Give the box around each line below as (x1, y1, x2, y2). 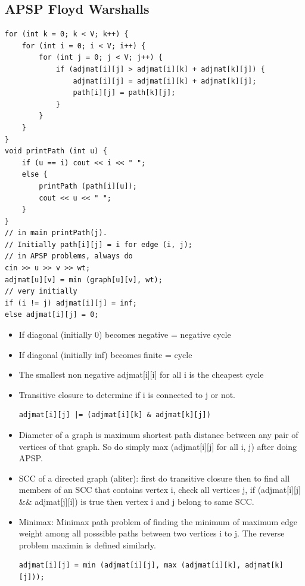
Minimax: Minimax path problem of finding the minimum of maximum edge (18, 515, 297, 528)
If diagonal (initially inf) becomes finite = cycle (18, 348, 192, 360)
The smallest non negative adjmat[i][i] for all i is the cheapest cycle (18, 368, 264, 381)
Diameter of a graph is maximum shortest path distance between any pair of (18, 428, 298, 441)
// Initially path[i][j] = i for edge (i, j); (5, 240, 192, 249)
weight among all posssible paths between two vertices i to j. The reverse (18, 527, 285, 539)
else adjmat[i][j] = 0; (5, 310, 99, 319)
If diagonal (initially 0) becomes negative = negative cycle (18, 328, 231, 341)
